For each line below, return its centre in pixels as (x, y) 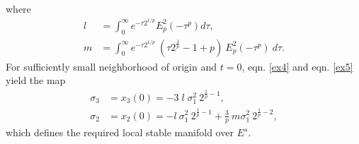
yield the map (36, 80)
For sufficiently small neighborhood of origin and (112, 66)
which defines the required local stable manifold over (120, 132)
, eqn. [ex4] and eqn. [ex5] (297, 66)
